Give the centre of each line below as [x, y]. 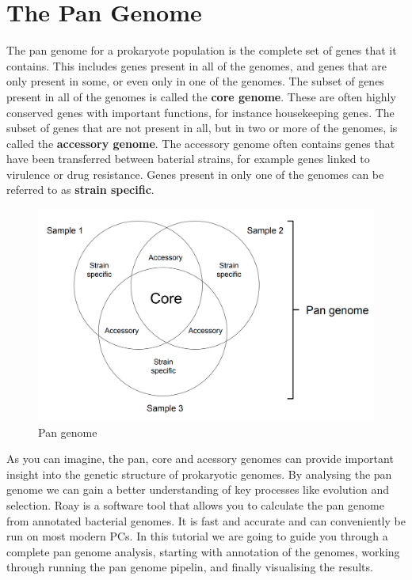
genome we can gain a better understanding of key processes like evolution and [198, 489]
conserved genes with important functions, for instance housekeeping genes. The [200, 112]
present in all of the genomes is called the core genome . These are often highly [201, 96]
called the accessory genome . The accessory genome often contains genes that [201, 143]
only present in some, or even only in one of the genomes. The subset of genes [195, 81]
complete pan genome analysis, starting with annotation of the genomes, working [203, 551]
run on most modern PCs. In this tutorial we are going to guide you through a [197, 536]
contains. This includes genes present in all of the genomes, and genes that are [197, 65]
